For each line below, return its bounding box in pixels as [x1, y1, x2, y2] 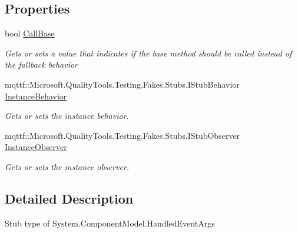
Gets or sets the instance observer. [5, 160, 130, 172]
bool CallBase [5, 27, 55, 39]
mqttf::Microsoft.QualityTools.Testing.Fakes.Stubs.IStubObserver [5, 129, 240, 141]
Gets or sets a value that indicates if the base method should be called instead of [5, 46, 292, 59]
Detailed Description [5, 189, 134, 207]
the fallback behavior [5, 58, 78, 71]
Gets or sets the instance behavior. [5, 109, 129, 122]
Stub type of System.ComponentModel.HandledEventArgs [5, 217, 215, 229]
